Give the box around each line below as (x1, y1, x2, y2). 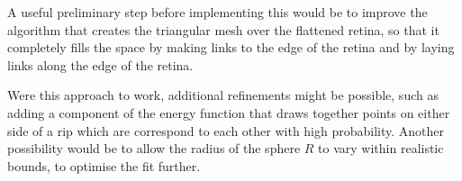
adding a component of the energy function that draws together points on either (7, 103, 450, 122)
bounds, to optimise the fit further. (7, 156, 201, 175)
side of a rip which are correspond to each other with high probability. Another (7, 121, 445, 140)
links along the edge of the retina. (7, 55, 194, 74)
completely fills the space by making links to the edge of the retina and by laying (7, 38, 455, 57)
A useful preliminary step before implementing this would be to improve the (7, 3, 428, 21)
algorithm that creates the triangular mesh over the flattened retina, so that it (7, 20, 439, 39)
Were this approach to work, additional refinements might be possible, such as (7, 86, 439, 104)
